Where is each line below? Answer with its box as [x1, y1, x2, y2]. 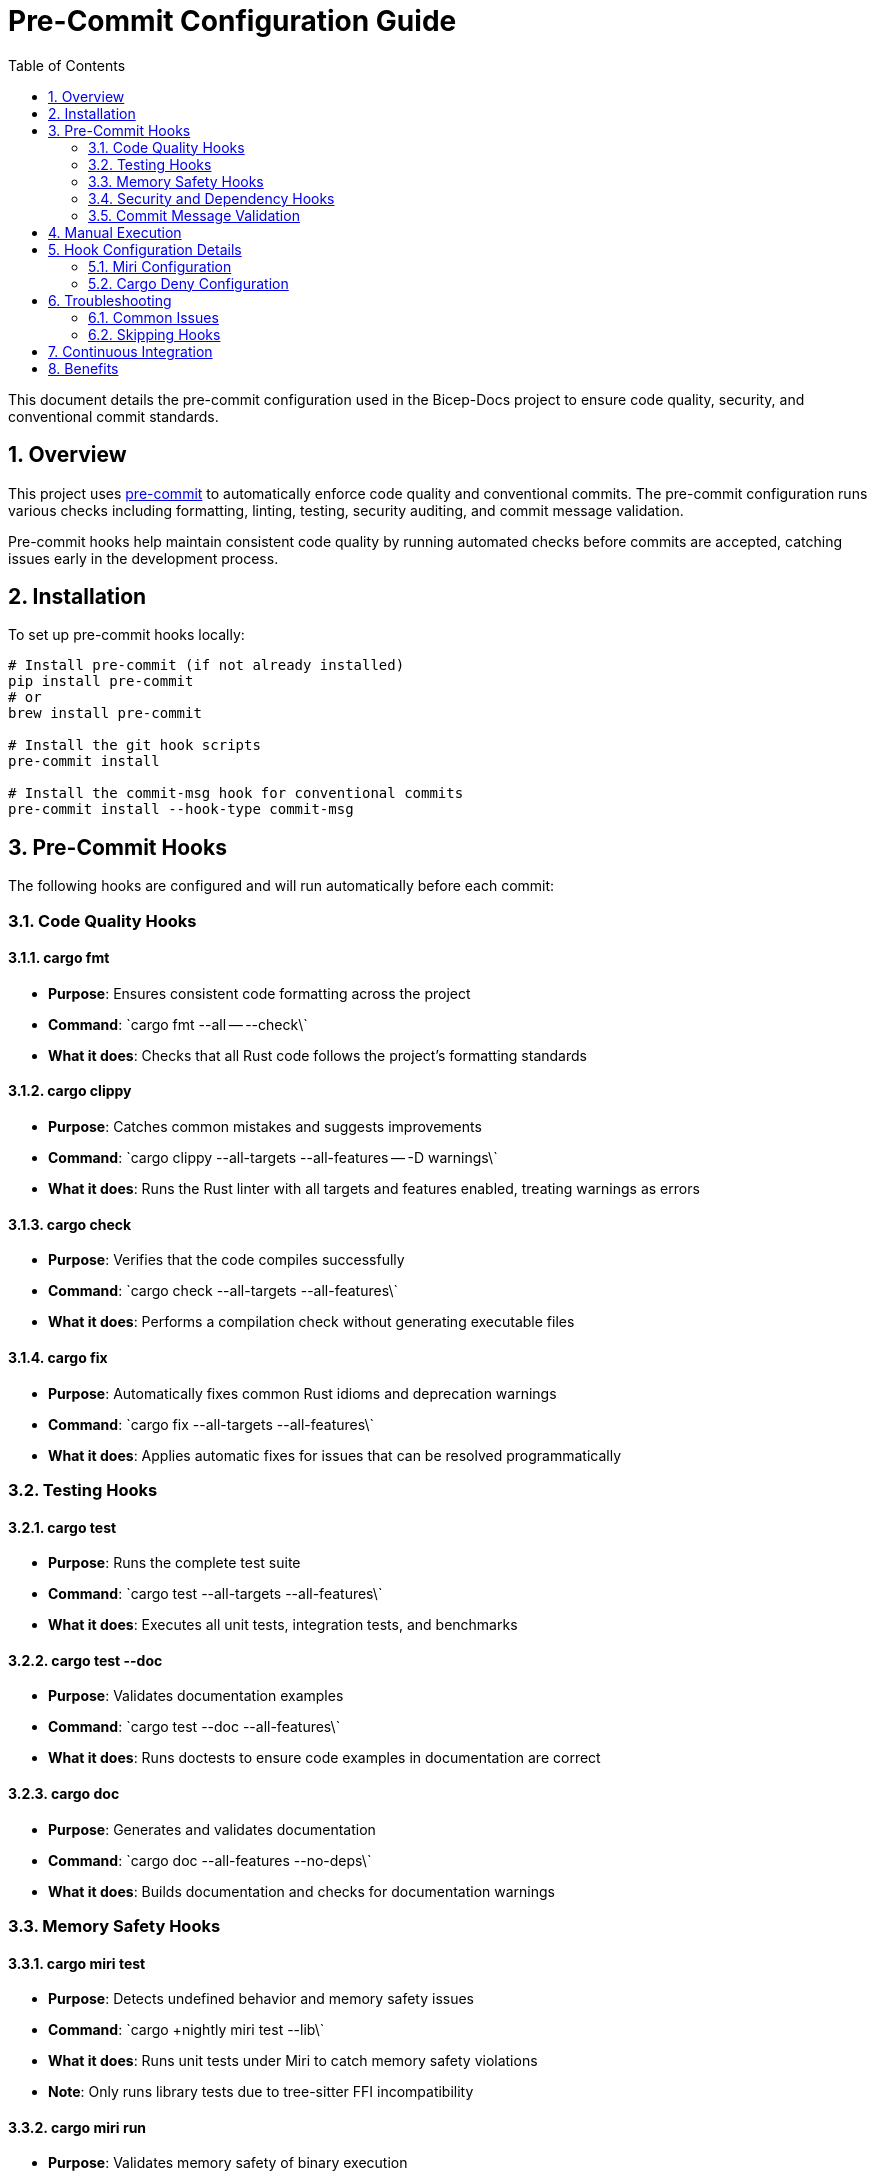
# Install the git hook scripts [8, 737, 261, 754]
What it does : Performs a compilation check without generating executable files [48, 1313, 575, 1331]
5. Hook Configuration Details [48, 240, 242, 258]
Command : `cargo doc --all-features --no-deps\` [48, 1851, 372, 1869]
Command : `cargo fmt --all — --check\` [48, 1015, 308, 1033]
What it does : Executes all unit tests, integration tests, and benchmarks [48, 1616, 518, 1634]
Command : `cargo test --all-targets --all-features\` [48, 1585, 383, 1603]
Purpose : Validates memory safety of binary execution [48, 2154, 408, 2172]
